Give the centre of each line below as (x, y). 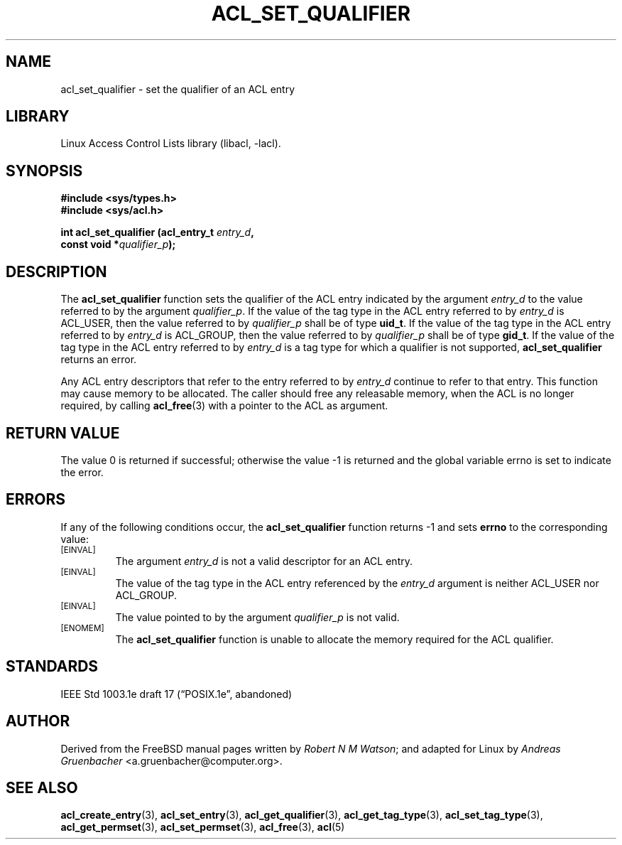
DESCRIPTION (56, 271)
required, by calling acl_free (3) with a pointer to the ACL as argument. (224, 406)
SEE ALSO (42, 787)
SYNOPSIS (44, 171)
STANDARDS (52, 667)
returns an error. (99, 360)
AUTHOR (38, 721)
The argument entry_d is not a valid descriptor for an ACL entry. (264, 561)
